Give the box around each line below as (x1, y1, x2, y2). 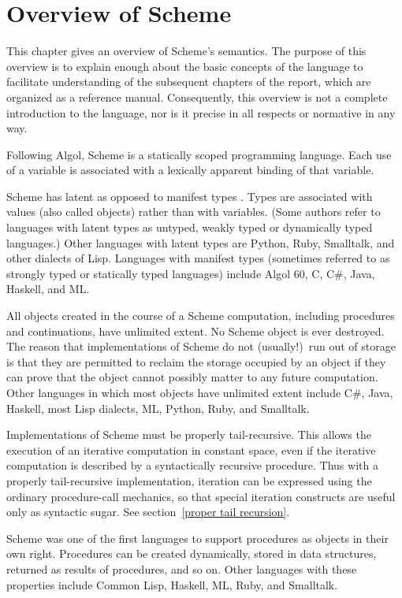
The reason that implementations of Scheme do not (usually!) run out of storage (6, 338, 396, 355)
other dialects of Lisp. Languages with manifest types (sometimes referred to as (6, 250, 390, 266)
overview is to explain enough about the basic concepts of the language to (6, 58, 363, 74)
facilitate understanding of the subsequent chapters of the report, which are (6, 73, 371, 90)
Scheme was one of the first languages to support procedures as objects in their (6, 529, 389, 546)
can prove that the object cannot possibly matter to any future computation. (6, 369, 378, 385)
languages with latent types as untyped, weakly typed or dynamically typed (6, 219, 373, 236)
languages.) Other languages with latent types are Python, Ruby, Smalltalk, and (6, 234, 395, 251)
